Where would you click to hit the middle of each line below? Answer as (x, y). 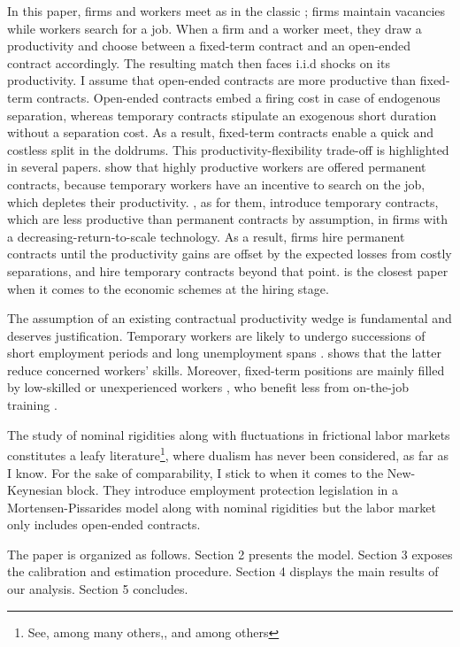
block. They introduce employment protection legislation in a (233, 490)
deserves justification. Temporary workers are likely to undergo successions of (216, 335)
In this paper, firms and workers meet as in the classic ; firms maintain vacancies (226, 11)
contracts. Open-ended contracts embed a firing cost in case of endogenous (238, 97)
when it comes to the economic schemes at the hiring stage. (168, 288)
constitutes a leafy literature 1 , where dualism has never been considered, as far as (228, 454)
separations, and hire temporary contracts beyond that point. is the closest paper (228, 270)
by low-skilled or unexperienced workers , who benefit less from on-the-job (208, 387)
